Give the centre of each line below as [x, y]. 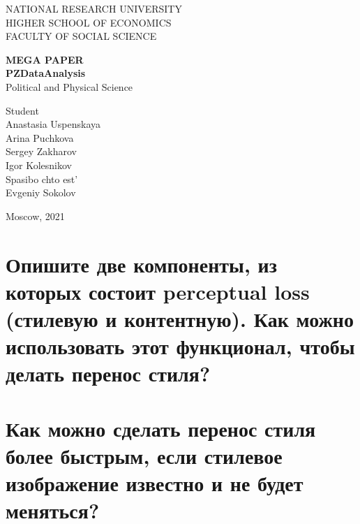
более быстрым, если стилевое [144, 455]
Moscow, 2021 [35, 216]
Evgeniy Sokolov [41, 192]
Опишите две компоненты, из [141, 264]
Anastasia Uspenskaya [53, 124]
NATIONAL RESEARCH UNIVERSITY [94, 8]
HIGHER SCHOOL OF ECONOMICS [89, 22]
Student [22, 110]
